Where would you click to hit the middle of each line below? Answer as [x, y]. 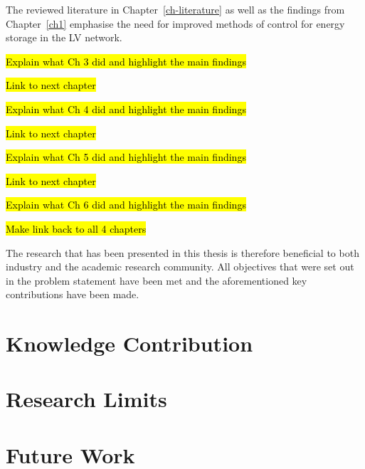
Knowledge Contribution [129, 343]
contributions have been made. [73, 294]
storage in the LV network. [64, 37]
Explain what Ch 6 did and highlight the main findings [126, 205]
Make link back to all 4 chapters [76, 228]
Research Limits [86, 399]
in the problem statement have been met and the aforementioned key [157, 280]
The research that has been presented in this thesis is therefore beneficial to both [182, 252]
